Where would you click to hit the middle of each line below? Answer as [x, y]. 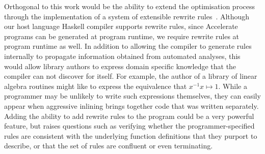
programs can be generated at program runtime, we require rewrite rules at [122, 36]
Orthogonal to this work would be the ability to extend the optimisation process [130, 6]
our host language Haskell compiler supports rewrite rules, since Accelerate [121, 26]
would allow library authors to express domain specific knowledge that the [120, 66]
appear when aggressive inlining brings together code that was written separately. [131, 105]
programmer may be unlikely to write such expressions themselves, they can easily [132, 96]
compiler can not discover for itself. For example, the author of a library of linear [131, 76]
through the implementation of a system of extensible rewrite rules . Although [127, 16]
